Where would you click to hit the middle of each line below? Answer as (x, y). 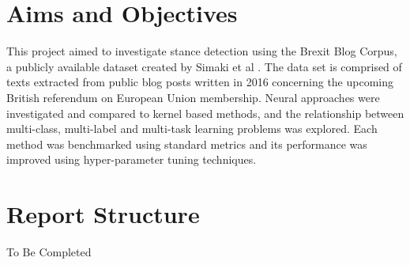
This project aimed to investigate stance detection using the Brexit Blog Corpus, (202, 51)
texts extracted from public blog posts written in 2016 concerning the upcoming (200, 82)
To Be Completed (49, 252)
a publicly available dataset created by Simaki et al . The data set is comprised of (204, 66)
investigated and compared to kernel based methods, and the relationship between (205, 113)
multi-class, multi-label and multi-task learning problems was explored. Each (192, 129)
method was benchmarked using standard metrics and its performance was (187, 144)
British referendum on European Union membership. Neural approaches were (193, 97)
